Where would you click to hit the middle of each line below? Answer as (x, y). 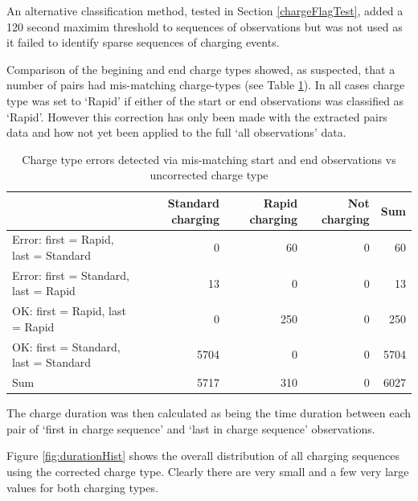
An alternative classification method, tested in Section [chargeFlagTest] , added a (205, 10)
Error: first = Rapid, (63, 239)
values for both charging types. (82, 487)
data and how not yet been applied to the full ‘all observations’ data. (176, 132)
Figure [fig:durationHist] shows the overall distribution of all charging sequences (203, 456)
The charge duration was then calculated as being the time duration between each (209, 413)
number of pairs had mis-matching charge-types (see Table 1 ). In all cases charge (206, 85)
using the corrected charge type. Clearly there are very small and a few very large (208, 471)
